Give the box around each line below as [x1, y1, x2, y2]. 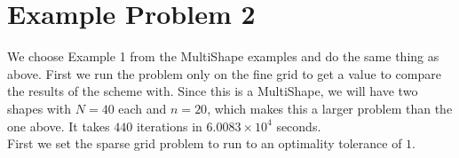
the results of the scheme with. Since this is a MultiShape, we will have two [7, 82, 418, 100]
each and [118, 99, 167, 117]
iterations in [136, 116, 202, 135]
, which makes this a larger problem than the [207, 99, 453, 117]
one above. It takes [7, 116, 110, 135]
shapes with [7, 99, 72, 117]
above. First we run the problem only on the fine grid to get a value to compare [7, 64, 441, 83]
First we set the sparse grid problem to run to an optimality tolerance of [7, 134, 402, 153]
